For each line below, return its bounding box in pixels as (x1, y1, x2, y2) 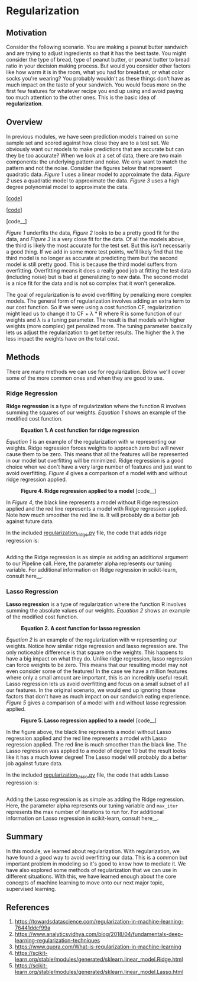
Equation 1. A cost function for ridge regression (21, 427, 139, 434)
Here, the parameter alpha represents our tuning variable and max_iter (6, 802, 178, 809)
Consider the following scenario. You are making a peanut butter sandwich (6, 43, 188, 50)
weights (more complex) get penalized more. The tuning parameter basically (6, 322, 193, 329)
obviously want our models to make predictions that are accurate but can (6, 145, 184, 152)
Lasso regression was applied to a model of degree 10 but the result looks (6, 748, 186, 755)
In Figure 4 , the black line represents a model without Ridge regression (6, 499, 178, 506)
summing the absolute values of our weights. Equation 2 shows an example (6, 607, 190, 614)
